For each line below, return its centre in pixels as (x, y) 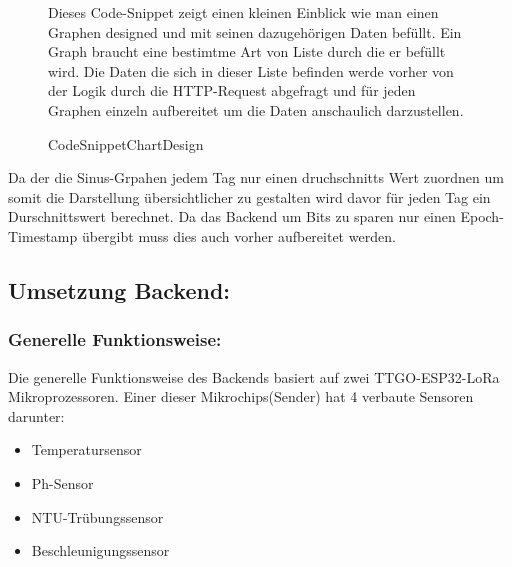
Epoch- (482, 216)
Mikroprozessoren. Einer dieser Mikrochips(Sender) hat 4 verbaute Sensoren (241, 396)
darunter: (36, 415)
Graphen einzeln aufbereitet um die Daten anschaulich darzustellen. (256, 109)
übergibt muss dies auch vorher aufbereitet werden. (238, 235)
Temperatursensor (86, 449)
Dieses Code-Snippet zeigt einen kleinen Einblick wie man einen (243, 12)
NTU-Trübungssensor (97, 516)
